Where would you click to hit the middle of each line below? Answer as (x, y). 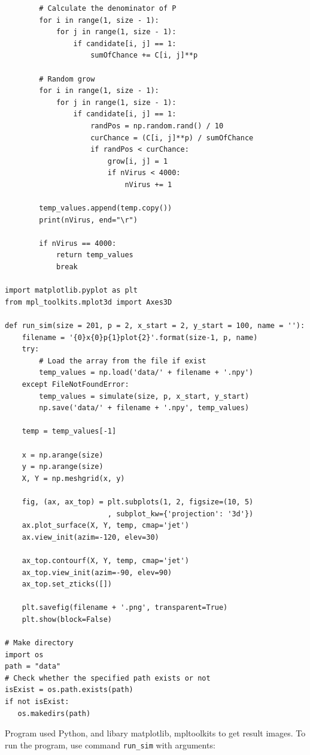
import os (24, 655)
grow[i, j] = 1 (138, 161)
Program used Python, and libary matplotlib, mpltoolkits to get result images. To (155, 733)
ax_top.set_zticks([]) (67, 584)
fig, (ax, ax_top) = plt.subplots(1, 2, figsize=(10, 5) (138, 502)
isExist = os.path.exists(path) (69, 690)
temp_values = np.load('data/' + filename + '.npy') (146, 373)
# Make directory (39, 643)
